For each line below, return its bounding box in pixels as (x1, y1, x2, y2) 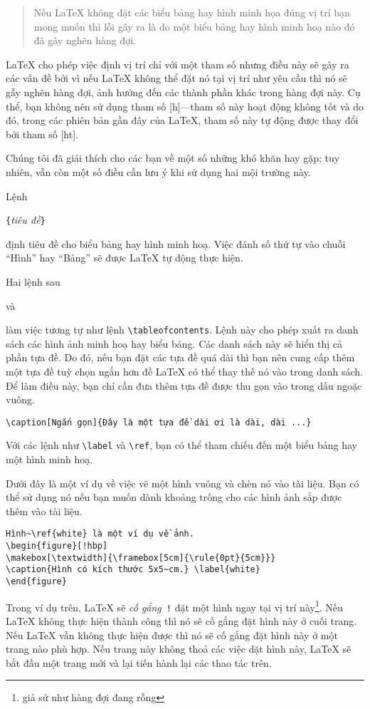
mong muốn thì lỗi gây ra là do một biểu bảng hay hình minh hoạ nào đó (33, 19, 355, 33)
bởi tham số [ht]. (6, 126, 78, 141)
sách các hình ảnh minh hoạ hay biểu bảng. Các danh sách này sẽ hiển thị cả (6, 336, 343, 351)
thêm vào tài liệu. (6, 503, 83, 518)
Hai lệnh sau (6, 274, 60, 289)
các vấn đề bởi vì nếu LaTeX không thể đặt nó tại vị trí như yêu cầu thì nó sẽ (6, 71, 347, 86)
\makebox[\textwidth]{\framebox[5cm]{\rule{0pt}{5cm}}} (6, 552, 276, 563)
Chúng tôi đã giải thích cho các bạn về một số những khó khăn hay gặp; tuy (6, 150, 340, 165)
